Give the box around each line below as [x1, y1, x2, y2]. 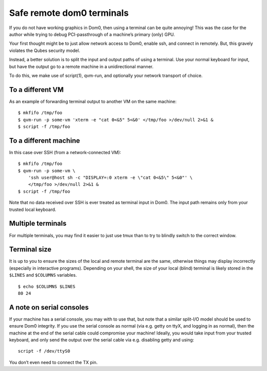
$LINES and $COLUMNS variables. [9, 272, 77, 278]
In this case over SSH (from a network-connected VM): [9, 149, 121, 155]
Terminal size [9, 245, 51, 254]
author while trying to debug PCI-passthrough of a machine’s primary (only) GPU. [9, 31, 175, 37]
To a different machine [9, 136, 80, 145]
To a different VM [9, 85, 64, 94]
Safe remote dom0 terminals [9, 7, 129, 18]
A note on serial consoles [9, 303, 89, 311]
